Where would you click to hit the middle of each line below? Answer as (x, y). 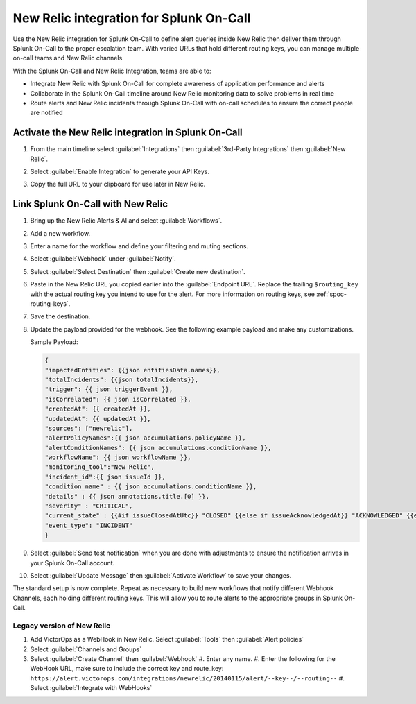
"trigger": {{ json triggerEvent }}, (109, 389)
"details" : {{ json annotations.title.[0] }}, (127, 496)
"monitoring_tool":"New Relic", (100, 467)
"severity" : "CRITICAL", (89, 506)
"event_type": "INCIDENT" (89, 525)
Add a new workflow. (60, 233)
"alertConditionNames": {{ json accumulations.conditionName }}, (158, 448)
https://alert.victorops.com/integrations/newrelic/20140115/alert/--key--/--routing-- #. (187, 678)
